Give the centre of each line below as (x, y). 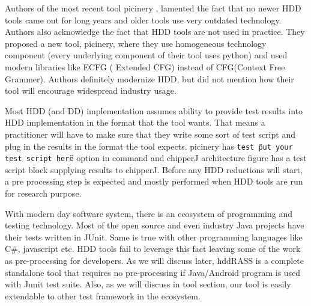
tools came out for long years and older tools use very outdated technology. (143, 20)
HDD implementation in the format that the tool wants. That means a (135, 122)
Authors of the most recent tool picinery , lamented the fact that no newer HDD (153, 8)
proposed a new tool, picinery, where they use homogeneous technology (136, 43)
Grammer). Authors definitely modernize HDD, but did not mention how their (149, 78)
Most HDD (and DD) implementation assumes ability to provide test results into (154, 110)
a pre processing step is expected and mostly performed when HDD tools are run (154, 181)
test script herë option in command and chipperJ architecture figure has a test (156, 158)
